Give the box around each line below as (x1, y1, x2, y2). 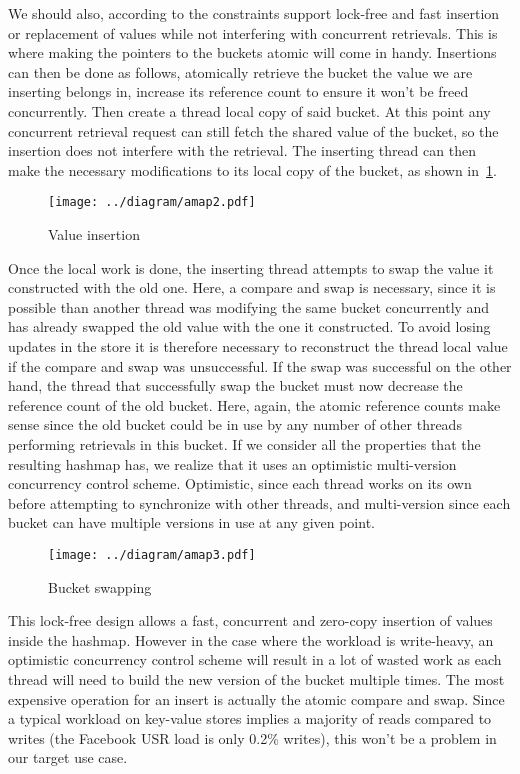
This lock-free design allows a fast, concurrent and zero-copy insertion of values (8, 610, 493, 631)
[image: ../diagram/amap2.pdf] (48, 195, 256, 210)
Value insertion (48, 224, 140, 244)
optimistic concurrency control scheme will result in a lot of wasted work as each (8, 649, 502, 670)
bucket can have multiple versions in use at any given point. (8, 512, 375, 533)
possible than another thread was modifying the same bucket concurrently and (8, 296, 490, 317)
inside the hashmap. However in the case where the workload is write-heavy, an (8, 629, 494, 650)
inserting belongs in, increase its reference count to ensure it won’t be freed (8, 81, 469, 102)
